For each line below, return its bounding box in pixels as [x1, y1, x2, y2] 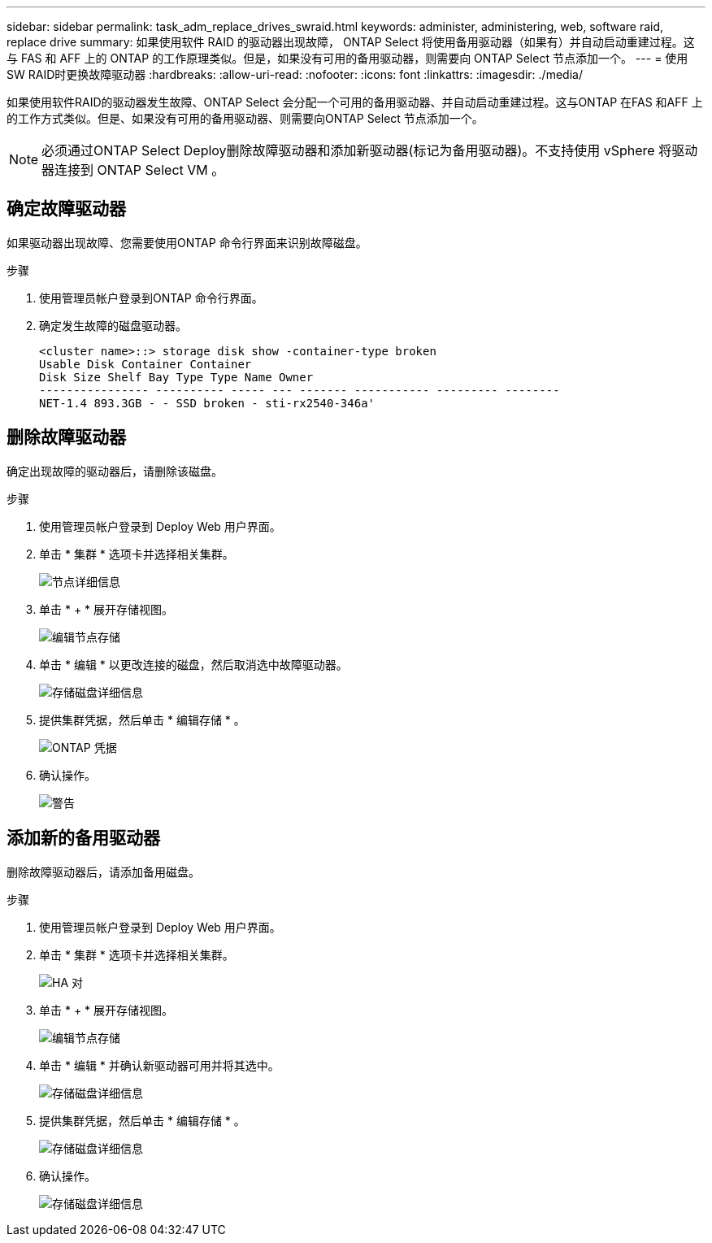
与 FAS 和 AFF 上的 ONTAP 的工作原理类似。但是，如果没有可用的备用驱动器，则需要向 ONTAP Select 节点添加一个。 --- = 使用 [7, 51, 688, 65]
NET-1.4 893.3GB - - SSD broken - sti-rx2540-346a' [39, 396, 376, 410]
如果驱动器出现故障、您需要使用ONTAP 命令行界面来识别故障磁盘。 [7, 235, 367, 250]
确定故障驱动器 [7, 198, 126, 219]
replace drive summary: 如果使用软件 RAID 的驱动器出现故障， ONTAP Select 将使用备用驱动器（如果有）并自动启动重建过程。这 [7, 35, 695, 49]
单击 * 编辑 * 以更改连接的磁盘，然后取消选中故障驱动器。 [39, 657, 348, 671]
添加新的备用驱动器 [7, 828, 160, 849]
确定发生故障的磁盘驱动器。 [39, 318, 187, 332]
